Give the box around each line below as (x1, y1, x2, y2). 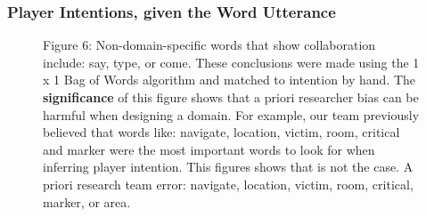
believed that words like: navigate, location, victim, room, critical (43, 123, 400, 141)
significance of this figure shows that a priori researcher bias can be (43, 88, 419, 106)
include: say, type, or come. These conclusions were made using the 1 (43, 52, 420, 71)
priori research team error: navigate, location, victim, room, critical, (43, 174, 414, 193)
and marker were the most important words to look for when (43, 140, 375, 158)
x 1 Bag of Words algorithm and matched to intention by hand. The (43, 70, 416, 89)
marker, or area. (43, 192, 131, 211)
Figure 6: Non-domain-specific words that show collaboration (43, 36, 376, 54)
